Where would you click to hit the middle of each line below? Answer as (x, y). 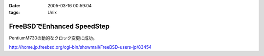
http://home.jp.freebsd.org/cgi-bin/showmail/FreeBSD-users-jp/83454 (80, 47)
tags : (14, 13)
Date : (15, 6)
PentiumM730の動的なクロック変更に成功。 (53, 38)
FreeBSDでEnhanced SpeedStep (59, 27)
